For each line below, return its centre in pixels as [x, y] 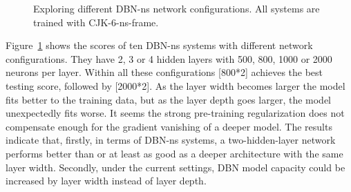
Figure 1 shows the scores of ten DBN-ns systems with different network [159, 45]
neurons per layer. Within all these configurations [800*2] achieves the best [164, 72]
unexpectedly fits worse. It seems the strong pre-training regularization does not [175, 113]
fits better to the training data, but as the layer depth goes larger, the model [168, 99]
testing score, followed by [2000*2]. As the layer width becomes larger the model [175, 85]
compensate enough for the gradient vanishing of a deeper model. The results [169, 126]
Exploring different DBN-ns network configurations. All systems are [177, 8]
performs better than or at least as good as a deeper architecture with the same [174, 153]
